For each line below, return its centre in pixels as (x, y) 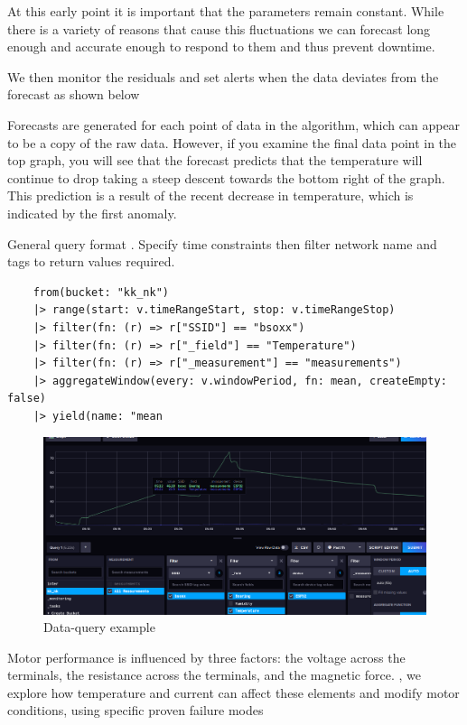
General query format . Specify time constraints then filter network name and (222, 243)
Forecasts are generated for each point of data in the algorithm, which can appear (234, 124)
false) (27, 399)
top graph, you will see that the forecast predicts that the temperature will (215, 160)
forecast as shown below (74, 94)
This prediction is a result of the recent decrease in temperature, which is (210, 195)
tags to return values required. (91, 261)
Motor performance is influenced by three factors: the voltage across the (206, 657)
